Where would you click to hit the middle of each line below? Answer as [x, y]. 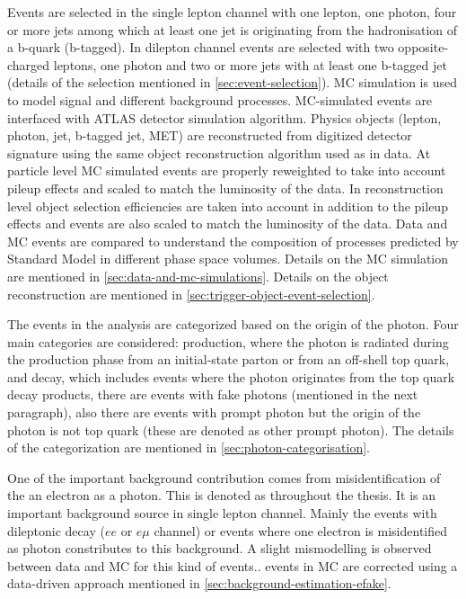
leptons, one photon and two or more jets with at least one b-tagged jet [250, 64]
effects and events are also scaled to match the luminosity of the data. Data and [228, 224]
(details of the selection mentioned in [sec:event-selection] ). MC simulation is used [232, 82]
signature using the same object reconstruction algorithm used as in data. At [219, 152]
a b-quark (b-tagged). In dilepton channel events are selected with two [201, 47]
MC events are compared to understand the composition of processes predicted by [233, 241]
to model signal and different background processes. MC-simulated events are [220, 99]
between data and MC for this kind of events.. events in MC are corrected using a [233, 565]
